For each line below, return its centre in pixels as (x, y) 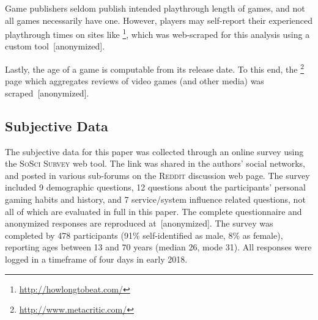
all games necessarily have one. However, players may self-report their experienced (159, 20)
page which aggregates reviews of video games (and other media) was (135, 81)
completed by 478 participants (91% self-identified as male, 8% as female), (144, 235)
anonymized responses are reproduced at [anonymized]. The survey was (139, 223)
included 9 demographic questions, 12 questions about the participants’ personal (155, 187)
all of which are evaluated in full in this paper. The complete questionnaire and (153, 211)
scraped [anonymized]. (47, 93)
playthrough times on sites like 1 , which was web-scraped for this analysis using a (157, 33)
